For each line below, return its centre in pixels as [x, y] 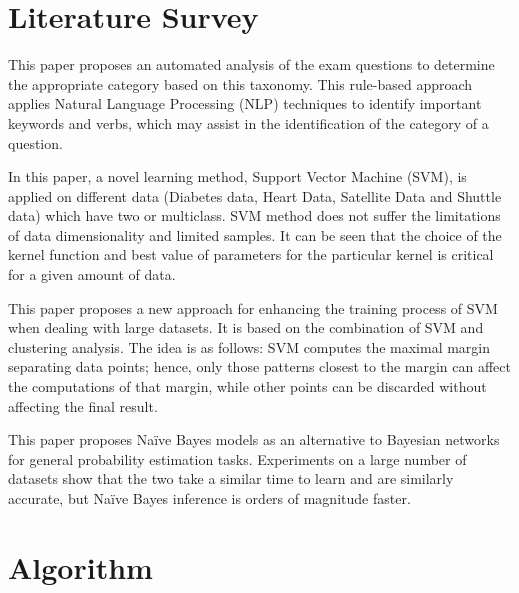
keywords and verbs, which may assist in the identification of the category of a [248, 122]
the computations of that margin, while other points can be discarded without [247, 386]
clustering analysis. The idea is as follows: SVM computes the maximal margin [249, 346]
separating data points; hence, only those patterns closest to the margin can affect [259, 366]
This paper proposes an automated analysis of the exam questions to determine [251, 64]
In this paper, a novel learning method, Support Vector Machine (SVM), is [237, 176]
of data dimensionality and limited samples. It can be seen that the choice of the [255, 234]
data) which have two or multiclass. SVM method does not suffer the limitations [254, 215]
